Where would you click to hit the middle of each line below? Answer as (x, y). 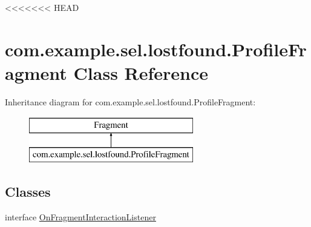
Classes (28, 192)
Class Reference (141, 72)
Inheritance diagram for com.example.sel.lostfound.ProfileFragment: (130, 101)
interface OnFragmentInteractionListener (80, 216)
